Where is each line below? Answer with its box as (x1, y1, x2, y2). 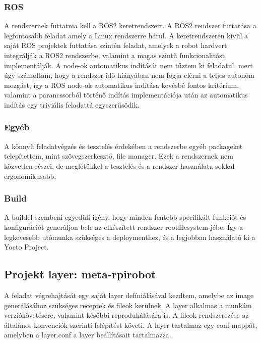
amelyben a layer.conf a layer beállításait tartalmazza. (4, 329, 171, 340)
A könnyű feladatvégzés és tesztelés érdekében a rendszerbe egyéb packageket (4, 140, 243, 151)
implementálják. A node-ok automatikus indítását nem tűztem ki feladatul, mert (4, 60, 253, 70)
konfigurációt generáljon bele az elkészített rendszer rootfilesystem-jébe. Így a (4, 221, 243, 232)
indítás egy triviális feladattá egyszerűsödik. (4, 99, 140, 110)
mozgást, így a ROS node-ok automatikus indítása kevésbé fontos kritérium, (4, 79, 239, 90)
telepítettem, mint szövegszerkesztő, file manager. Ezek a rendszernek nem (4, 151, 233, 161)
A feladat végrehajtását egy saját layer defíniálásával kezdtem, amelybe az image (4, 289, 254, 300)
